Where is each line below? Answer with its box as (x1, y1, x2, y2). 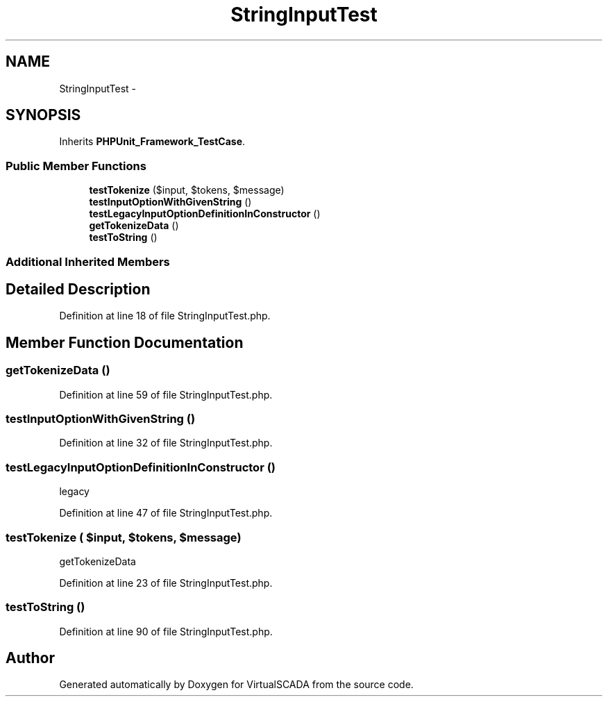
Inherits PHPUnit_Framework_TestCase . (59, 135, 246, 148)
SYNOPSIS (6, 106, 81, 124)
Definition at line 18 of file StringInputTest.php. (59, 310, 271, 322)
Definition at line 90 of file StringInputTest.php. (59, 625, 273, 637)
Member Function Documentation (6, 333, 244, 351)
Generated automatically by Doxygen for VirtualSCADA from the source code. (59, 678, 414, 691)
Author (6, 649, 55, 667)
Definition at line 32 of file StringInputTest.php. (59, 437, 273, 449)
